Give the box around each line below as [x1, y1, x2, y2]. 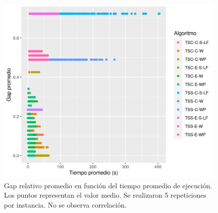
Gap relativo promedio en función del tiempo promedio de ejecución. [4, 180, 212, 190]
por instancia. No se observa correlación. [4, 199, 127, 210]
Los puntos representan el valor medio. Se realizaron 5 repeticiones [4, 190, 207, 200]
